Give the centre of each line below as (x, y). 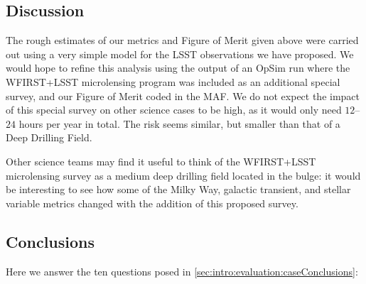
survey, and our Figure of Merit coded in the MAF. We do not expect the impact (183, 95)
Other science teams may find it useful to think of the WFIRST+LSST (161, 161)
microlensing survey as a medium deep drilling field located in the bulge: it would (183, 175)
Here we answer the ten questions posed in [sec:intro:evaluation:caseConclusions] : (182, 271)
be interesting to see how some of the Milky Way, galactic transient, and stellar (178, 189)
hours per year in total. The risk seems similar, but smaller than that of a (179, 123)
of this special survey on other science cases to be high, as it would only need (174, 110)
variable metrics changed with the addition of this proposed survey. (152, 203)
